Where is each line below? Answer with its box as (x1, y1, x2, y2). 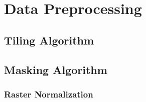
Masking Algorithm (4, 61, 107, 77)
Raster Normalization (4, 87, 93, 100)
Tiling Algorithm (4, 32, 94, 47)
